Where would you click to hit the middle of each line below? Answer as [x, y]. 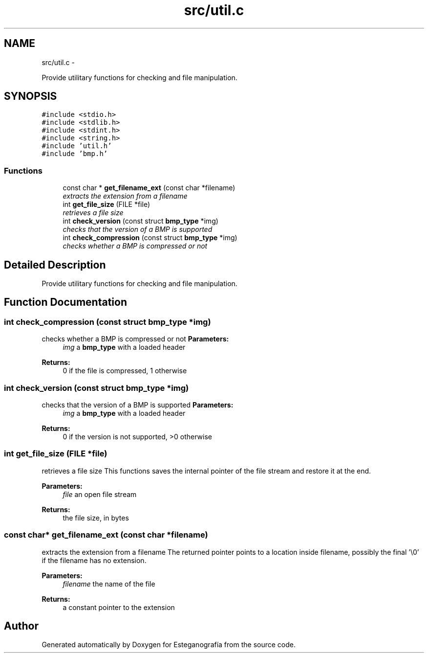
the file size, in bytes [96, 518]
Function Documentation [65, 302]
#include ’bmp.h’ [75, 154]
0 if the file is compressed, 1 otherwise [125, 371]
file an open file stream [100, 494]
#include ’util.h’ [77, 146]
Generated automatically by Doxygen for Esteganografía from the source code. [169, 645]
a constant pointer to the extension [119, 607]
